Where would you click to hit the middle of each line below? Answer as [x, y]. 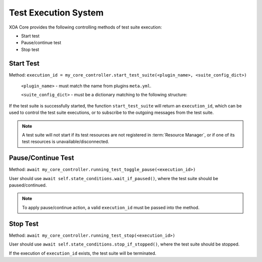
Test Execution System [56, 13]
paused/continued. [28, 185]
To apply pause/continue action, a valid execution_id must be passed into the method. [111, 207]
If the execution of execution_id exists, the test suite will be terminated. [83, 253]
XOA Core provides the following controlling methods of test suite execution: [85, 27]
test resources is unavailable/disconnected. [65, 142]
